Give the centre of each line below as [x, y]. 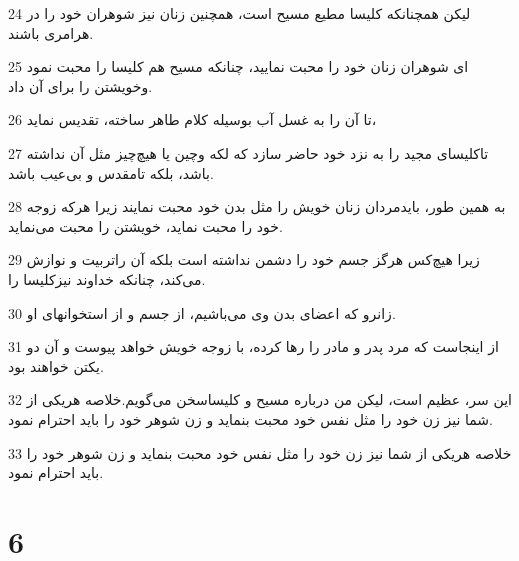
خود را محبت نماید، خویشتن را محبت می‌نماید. [145, 225]
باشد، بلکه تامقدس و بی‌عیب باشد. [111, 172]
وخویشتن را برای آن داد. [80, 85]
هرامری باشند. [51, 32]
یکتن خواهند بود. [56, 365]
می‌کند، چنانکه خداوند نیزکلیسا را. [107, 278]
